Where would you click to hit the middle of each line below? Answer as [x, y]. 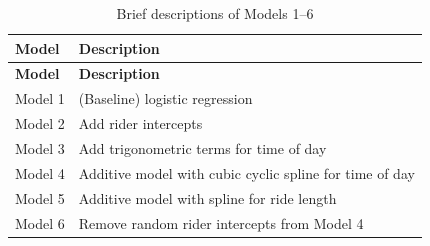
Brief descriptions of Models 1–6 [215, 13]
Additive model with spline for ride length [207, 197]
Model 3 [40, 147]
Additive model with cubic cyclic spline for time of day [246, 172]
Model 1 [40, 98]
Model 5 [40, 197]
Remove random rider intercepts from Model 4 [221, 222]
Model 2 [40, 123]
